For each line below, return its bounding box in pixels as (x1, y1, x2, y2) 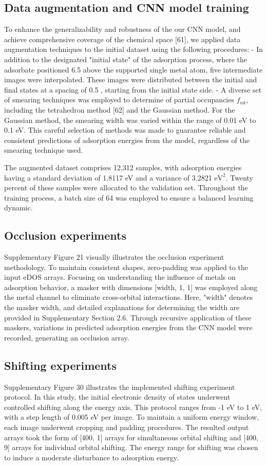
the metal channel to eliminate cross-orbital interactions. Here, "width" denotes (4, 292, 253, 302)
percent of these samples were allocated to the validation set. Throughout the (4, 182, 248, 193)
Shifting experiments (4, 357, 117, 373)
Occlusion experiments (4, 227, 126, 243)
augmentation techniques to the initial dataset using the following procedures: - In (4, 44, 263, 55)
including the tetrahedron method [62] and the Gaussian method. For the (4, 104, 235, 115)
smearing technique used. (4, 145, 83, 155)
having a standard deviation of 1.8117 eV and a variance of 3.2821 (4, 172, 212, 183)
